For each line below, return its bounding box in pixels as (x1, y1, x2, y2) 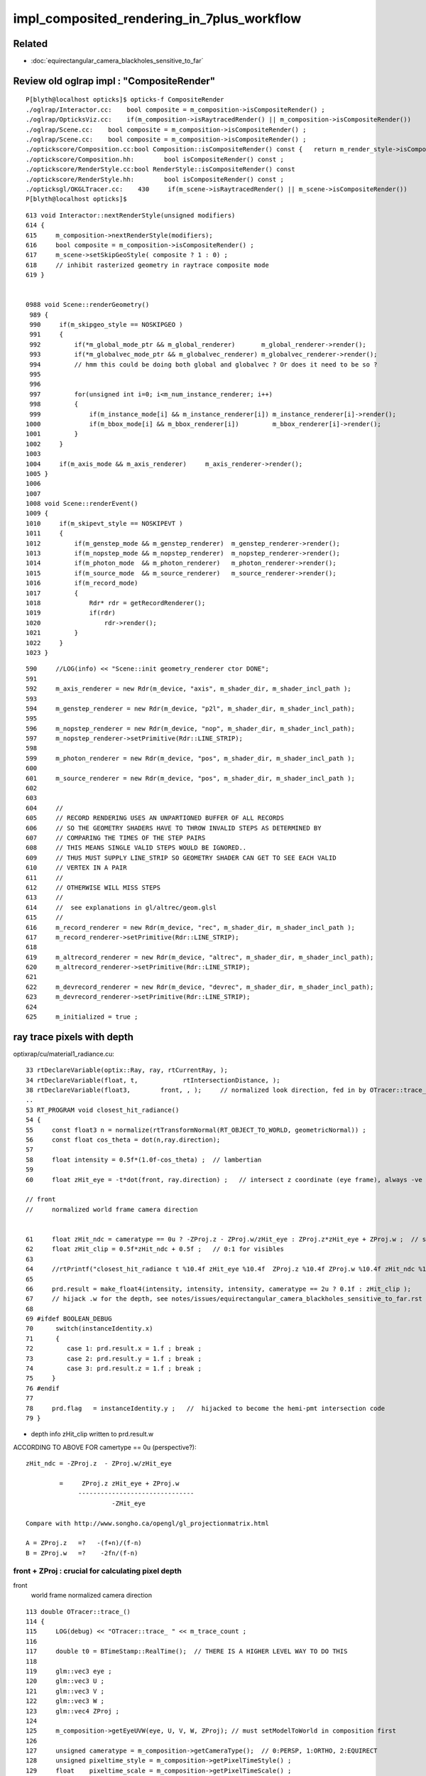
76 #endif (26, 1384, 60, 1392)
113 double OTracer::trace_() (26, 1608, 131, 1615)
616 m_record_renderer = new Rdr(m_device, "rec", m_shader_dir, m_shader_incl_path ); (26, 924, 355, 931)
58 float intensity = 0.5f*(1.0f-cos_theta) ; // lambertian (26, 1155, 262, 1164)
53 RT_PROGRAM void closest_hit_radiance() (26, 1105, 180, 1114)
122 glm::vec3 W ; (26, 1697, 105, 1705)
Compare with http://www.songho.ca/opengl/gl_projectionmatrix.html (26, 1519, 269, 1527)
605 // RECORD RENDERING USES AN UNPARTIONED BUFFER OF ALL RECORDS (26, 814, 284, 822)
